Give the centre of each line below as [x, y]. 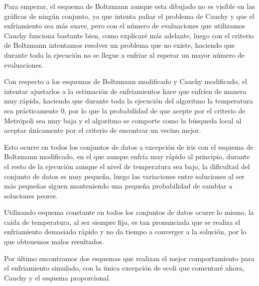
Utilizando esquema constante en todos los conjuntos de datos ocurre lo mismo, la [129, 212]
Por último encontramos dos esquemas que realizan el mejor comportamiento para [129, 258]
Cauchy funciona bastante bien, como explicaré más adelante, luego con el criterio [129, 35]
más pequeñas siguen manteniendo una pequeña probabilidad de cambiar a [118, 186]
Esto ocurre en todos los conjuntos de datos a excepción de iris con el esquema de [129, 146]
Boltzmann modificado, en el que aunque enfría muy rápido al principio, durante [127, 156]
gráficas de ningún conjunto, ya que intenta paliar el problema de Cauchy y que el [129, 16]
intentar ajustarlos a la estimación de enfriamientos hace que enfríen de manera [125, 91]
